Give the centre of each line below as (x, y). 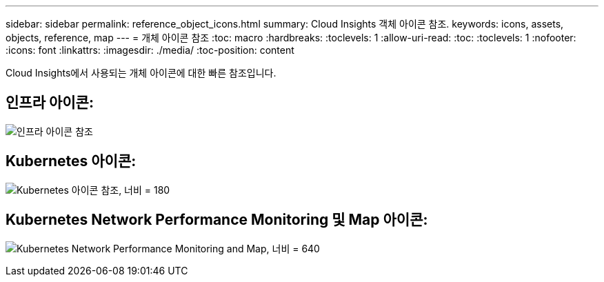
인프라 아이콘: (50, 103)
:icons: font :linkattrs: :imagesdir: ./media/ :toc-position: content (150, 50)
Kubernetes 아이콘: (71, 161)
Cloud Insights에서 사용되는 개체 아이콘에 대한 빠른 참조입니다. (141, 73)
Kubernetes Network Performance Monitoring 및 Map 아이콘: (217, 220)
